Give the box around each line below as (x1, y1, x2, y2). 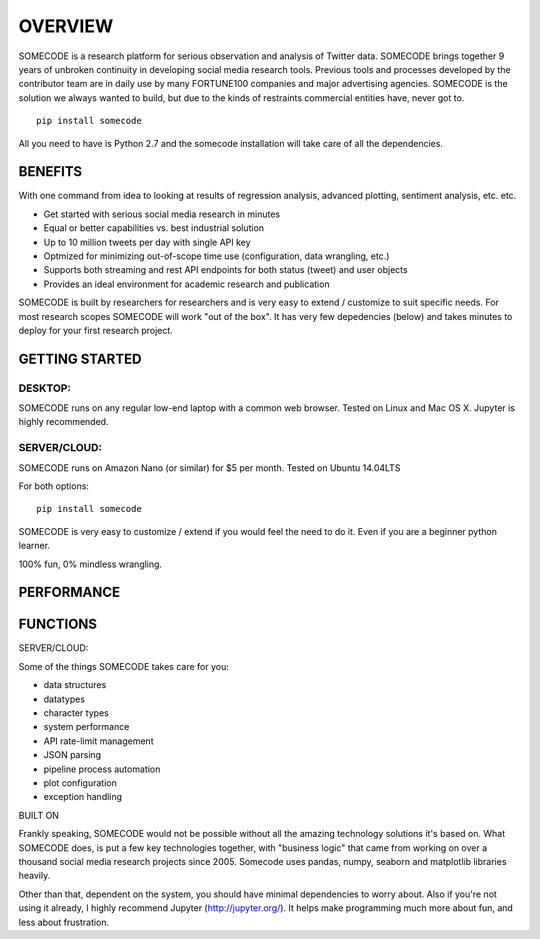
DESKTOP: (18, 381, 72, 395)
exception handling (43, 791, 123, 803)
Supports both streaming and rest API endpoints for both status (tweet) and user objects (43, 264, 409, 276)
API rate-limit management (43, 735, 154, 747)
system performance (43, 721, 130, 733)
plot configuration (43, 777, 117, 789)
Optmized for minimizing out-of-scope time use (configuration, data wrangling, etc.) (43, 250, 390, 262)
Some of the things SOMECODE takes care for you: (18, 660, 229, 672)
